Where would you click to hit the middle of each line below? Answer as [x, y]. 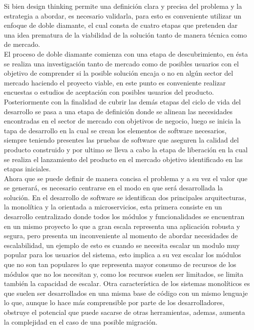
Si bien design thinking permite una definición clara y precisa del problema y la [123, 6]
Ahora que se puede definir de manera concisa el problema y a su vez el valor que [126, 178]
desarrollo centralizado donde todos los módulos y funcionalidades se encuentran [124, 217]
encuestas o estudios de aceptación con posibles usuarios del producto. [109, 92]
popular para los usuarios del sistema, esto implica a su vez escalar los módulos [123, 255]
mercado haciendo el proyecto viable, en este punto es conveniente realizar [115, 82]
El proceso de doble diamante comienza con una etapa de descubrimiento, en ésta [126, 53]
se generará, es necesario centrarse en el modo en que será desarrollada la [114, 188]
